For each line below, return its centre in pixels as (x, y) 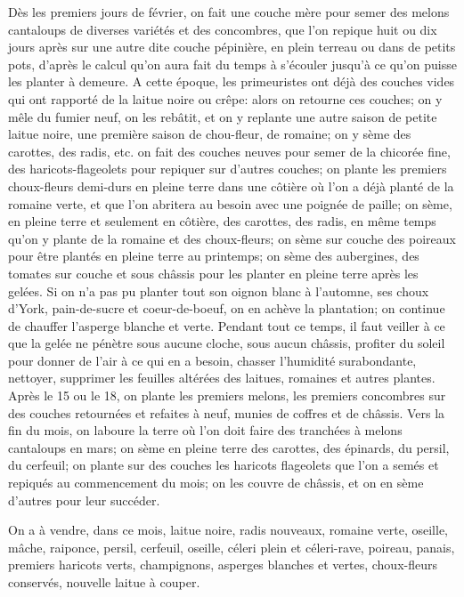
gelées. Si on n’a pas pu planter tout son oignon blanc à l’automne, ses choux (219, 290)
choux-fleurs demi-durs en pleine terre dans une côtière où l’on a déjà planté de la (231, 186)
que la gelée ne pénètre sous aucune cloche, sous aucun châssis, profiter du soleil (227, 343)
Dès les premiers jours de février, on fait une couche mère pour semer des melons (229, 12)
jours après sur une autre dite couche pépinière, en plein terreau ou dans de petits (232, 47)
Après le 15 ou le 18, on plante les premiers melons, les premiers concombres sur (227, 395)
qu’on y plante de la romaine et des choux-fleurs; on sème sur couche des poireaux (232, 238)
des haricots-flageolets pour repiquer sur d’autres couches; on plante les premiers (228, 169)
